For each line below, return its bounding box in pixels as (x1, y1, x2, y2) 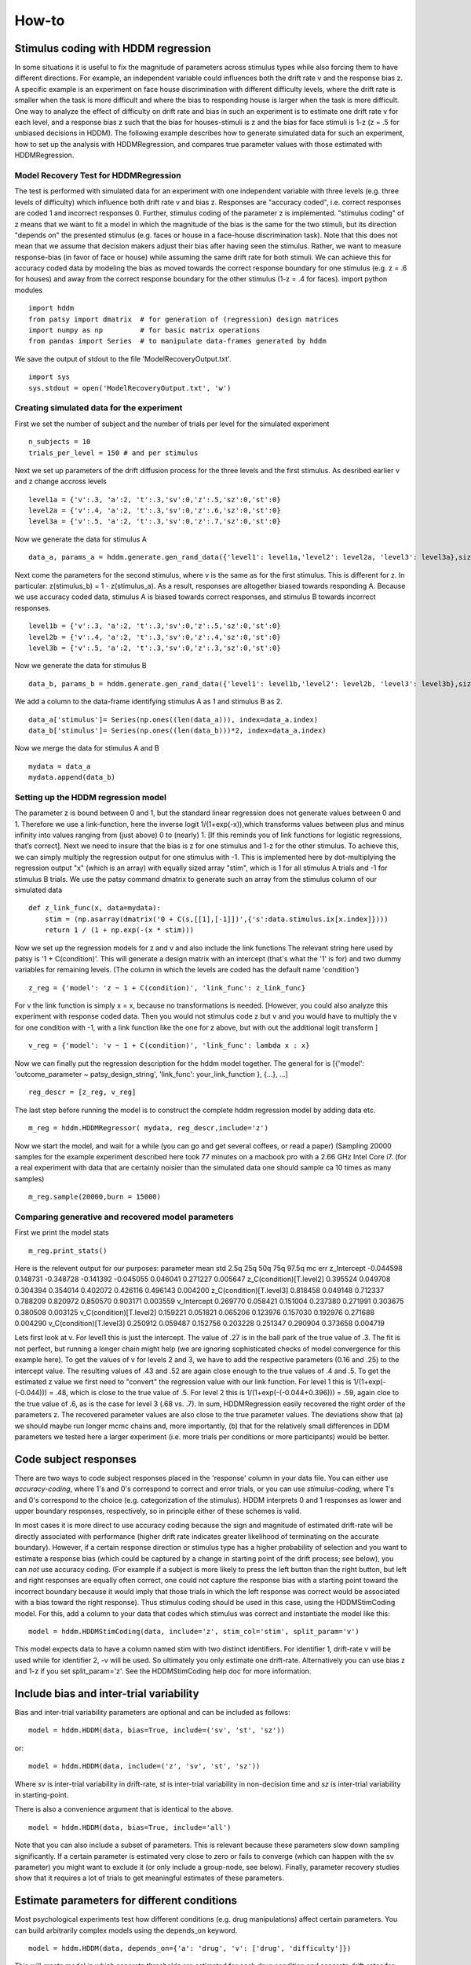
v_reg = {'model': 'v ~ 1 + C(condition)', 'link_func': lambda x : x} (28, 1041, 310, 1050)
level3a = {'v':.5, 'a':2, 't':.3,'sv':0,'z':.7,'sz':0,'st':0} (28, 517, 282, 526)
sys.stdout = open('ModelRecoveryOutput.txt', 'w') (28, 384, 232, 392)
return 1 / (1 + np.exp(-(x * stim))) (44, 926, 195, 935)
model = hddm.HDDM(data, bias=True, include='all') (28, 1823, 232, 1831)
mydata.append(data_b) (28, 773, 116, 782)
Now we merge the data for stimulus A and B (14, 744, 160, 753)
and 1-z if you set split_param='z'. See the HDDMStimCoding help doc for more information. (14, 1666, 312, 1676)
